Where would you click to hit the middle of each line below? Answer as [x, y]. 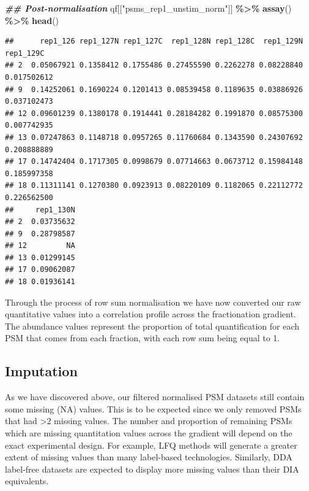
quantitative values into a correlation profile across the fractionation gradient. [151, 314]
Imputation [41, 371]
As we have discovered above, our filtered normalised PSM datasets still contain [155, 397]
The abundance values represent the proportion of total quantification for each [152, 326]
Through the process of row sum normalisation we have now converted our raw [153, 302]
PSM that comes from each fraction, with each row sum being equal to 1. [143, 338]
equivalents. [27, 481]
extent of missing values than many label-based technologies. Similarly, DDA [149, 457]
